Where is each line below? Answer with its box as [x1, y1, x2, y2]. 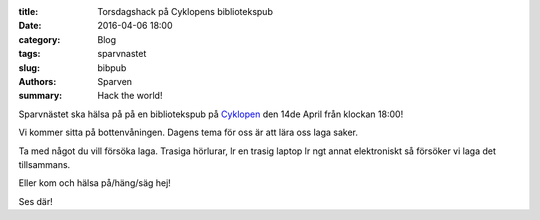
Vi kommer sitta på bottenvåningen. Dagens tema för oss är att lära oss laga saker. [18, 126, 359, 139]
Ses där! [18, 195, 54, 207]
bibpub [97, 61, 127, 74]
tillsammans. [18, 158, 71, 170]
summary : [18, 90, 63, 102]
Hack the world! [97, 90, 163, 102]
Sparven [97, 75, 133, 87]
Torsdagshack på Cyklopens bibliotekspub [97, 6, 274, 17]
